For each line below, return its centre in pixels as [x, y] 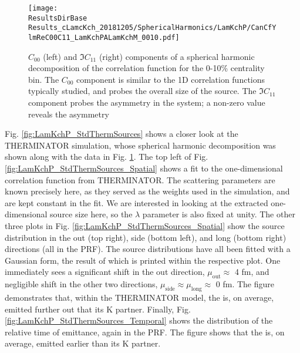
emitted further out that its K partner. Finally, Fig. [98, 309]
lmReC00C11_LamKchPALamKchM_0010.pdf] [104, 37]
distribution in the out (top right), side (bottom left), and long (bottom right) [146, 237]
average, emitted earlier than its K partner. [83, 343]
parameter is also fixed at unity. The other [219, 214]
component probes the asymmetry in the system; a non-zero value [147, 102]
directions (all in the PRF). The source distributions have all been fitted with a [148, 249]
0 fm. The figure [245, 284]
